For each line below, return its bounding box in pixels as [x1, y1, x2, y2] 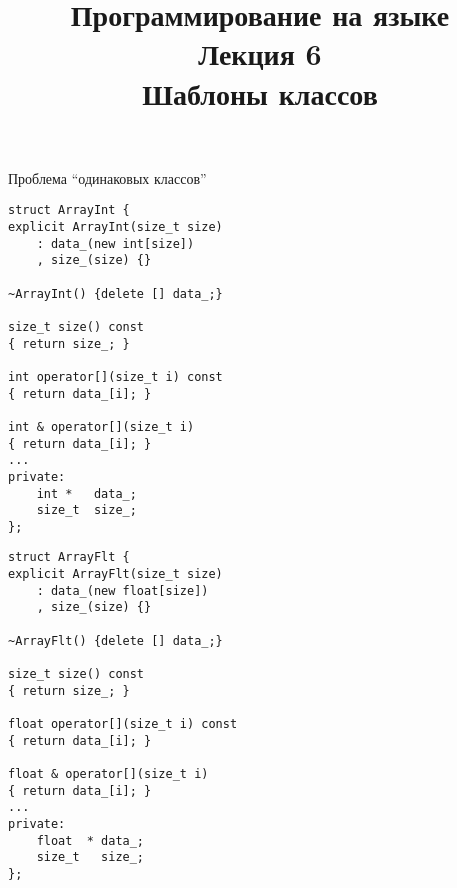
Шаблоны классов [142, 72, 378, 113]
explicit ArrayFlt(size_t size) [8, 567, 223, 582]
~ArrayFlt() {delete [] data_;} [8, 633, 223, 648]
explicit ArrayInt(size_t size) [8, 220, 223, 234]
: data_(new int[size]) [36, 236, 195, 251]
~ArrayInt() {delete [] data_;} [8, 286, 223, 301]
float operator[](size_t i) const [8, 717, 238, 732]
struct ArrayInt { [8, 203, 130, 218]
